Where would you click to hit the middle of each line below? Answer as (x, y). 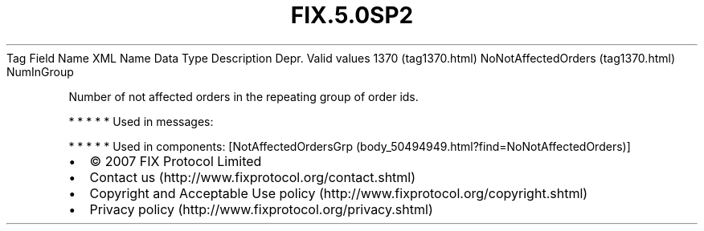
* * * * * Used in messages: (141, 121)
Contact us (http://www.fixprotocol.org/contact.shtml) (253, 177)
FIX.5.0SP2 (352, 15)
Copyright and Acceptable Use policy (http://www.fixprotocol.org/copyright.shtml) (339, 193)
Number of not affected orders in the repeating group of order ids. (244, 96)
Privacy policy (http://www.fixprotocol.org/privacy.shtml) (261, 209)
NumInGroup (40, 71)
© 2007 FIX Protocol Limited (176, 161)
